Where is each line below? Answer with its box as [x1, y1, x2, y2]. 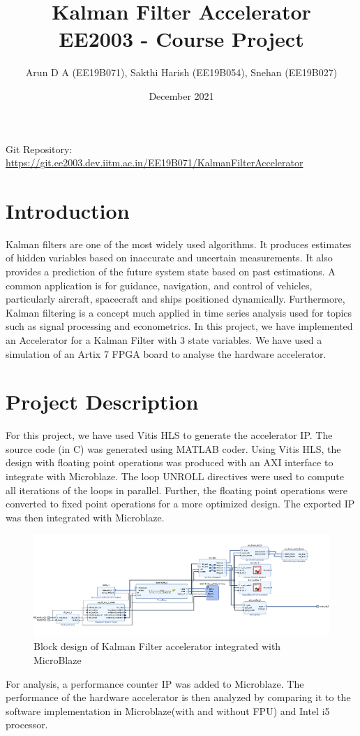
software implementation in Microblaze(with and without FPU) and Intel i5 [6, 703, 330, 718]
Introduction [6, 196, 130, 224]
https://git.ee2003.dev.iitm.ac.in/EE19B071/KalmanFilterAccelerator [6, 155, 303, 170]
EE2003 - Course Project [59, 24, 304, 53]
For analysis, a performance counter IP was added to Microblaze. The [6, 676, 304, 691]
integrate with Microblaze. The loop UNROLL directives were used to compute [6, 469, 345, 484]
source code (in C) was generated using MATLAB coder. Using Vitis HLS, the [6, 441, 341, 456]
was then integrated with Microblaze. [6, 510, 165, 524]
